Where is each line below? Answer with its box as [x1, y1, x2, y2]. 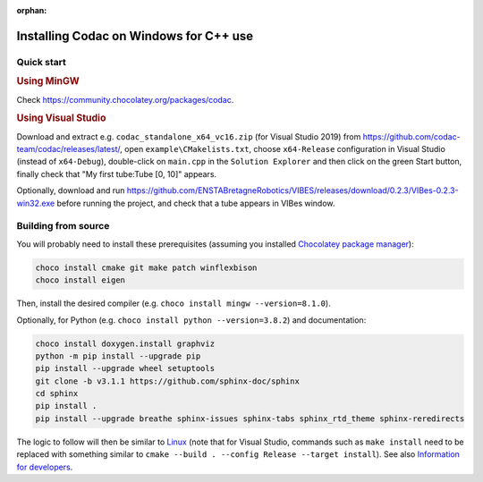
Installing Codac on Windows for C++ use [16, 28, 254, 44]
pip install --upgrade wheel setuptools [35, 363, 215, 374]
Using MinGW [16, 75, 80, 88]
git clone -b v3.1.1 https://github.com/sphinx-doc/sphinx [35, 376, 300, 386]
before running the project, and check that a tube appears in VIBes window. [56, 198, 335, 208]
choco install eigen [35, 275, 125, 285]
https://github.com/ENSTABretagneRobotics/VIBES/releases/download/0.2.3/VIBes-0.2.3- [126, 185, 460, 196]
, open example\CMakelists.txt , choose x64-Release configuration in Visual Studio [119, 144, 446, 155]
